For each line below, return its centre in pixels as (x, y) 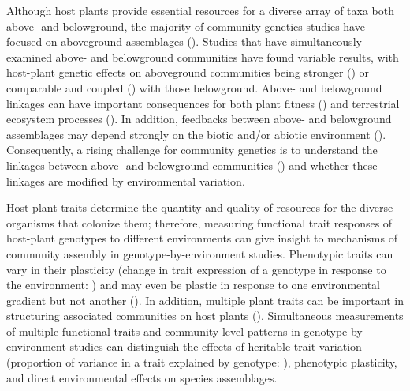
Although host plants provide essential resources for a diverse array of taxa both (200, 10)
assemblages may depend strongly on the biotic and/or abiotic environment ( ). (196, 134)
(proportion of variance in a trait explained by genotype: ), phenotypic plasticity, (202, 362)
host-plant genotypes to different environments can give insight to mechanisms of (202, 238)
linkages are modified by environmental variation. (126, 180)
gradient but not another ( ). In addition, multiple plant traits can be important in (205, 300)
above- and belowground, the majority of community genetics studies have (186, 26)
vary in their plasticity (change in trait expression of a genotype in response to (196, 269)
